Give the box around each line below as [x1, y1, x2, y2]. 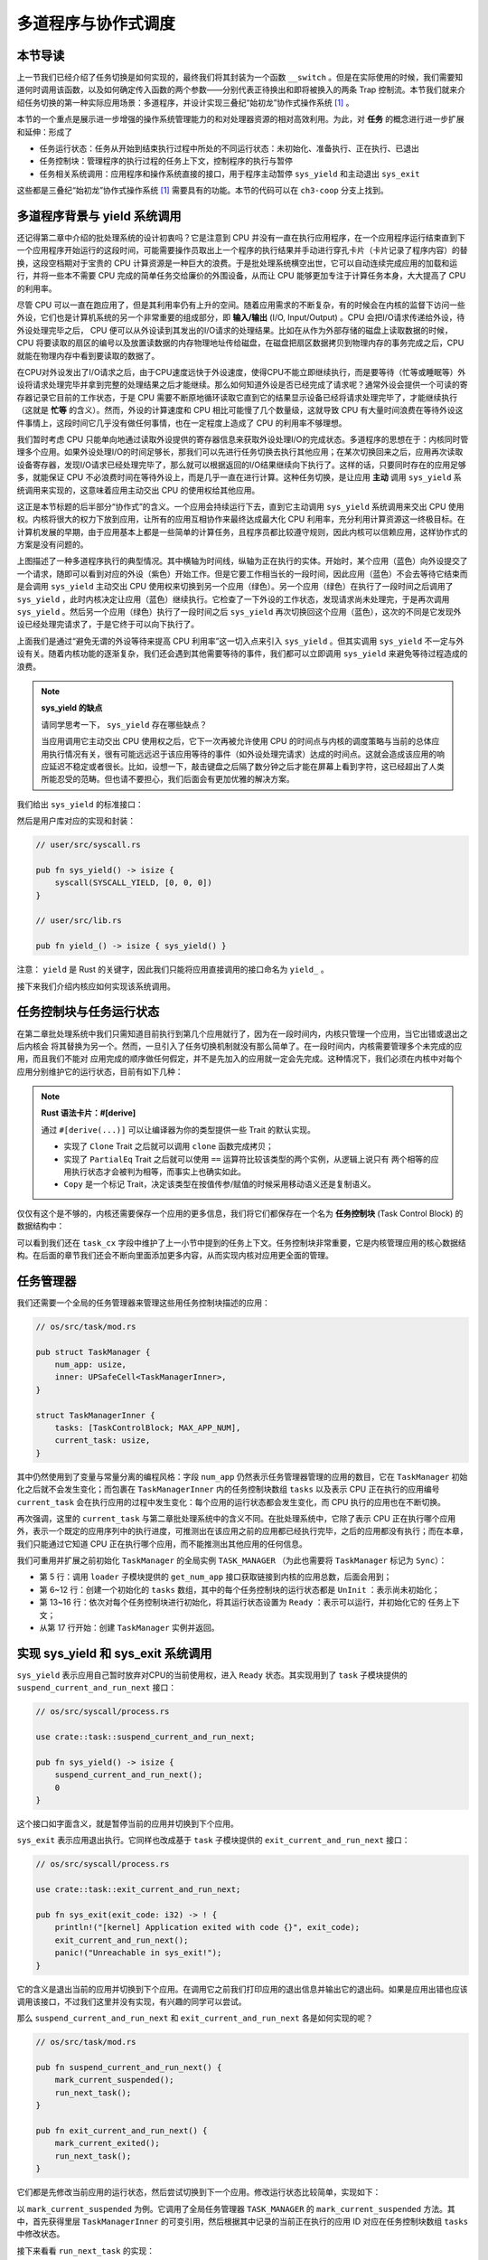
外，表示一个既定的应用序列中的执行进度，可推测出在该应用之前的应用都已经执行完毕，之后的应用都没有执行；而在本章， [16, 1526, 468, 1537]
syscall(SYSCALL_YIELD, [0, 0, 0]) [54, 878, 212, 888]
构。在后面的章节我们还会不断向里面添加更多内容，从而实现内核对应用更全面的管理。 [16, 1249, 333, 1260]
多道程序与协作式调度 [16, 14, 176, 33]
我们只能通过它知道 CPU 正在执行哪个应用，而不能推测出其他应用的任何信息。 [16, 1538, 307, 1549]
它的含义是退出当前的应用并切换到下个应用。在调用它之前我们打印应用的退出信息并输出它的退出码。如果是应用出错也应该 [16, 1983, 468, 1994]
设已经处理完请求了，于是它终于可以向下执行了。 [16, 619, 199, 630]
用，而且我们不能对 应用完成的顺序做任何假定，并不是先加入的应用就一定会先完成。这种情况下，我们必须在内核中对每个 [16, 1053, 463, 1064]
